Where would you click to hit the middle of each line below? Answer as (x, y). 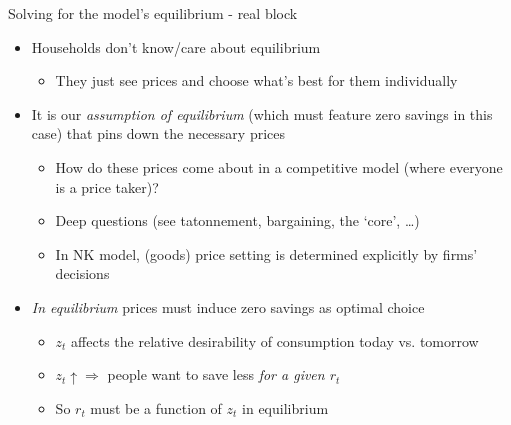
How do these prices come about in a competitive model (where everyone (279, 166)
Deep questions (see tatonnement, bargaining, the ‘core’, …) (237, 220)
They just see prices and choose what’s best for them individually (256, 80)
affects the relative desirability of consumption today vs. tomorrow (275, 340)
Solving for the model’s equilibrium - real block (153, 13)
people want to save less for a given (216, 374)
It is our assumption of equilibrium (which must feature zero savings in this (262, 113)
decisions (82, 273)
